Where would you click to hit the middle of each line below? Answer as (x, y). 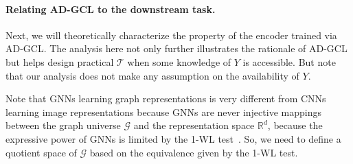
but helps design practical (60, 61)
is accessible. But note (289, 61)
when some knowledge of (179, 61)
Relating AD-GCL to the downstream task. (111, 9)
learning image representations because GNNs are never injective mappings (163, 112)
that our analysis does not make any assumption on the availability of (152, 75)
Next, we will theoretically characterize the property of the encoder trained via (171, 35)
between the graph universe (63, 125)
